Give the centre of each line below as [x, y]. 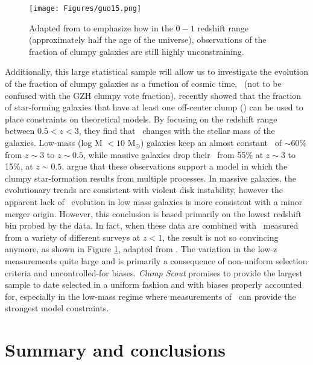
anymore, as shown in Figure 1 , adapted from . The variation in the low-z [141, 249]
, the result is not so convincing [220, 237]
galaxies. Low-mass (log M [54, 142]
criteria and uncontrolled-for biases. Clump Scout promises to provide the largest [154, 272]
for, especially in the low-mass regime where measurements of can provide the [150, 296]
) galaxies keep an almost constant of [211, 142]
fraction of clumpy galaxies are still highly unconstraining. [137, 51]
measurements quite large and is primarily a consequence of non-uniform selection [156, 260]
